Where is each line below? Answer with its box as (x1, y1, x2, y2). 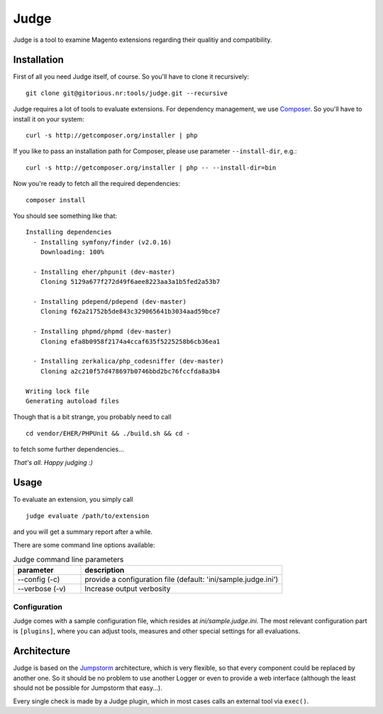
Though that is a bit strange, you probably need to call (13, 412, 172, 422)
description (84, 565, 125, 575)
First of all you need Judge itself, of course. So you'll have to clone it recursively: (13, 72, 250, 81)
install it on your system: (13, 114, 84, 123)
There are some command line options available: (13, 540, 155, 549)
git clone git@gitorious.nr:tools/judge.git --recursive (26, 89, 228, 97)
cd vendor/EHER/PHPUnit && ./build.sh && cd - (26, 429, 191, 437)
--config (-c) (17, 575, 60, 585)
